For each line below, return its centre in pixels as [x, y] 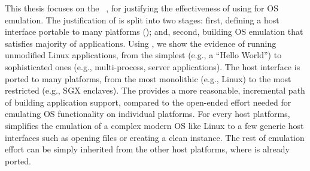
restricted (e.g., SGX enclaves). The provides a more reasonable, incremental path [155, 90]
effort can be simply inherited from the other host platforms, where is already [147, 149]
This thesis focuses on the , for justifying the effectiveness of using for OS [142, 8]
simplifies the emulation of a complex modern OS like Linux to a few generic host [154, 125]
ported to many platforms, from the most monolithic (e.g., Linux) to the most [148, 78]
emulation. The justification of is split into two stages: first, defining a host [142, 19]
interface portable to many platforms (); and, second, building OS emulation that [154, 31]
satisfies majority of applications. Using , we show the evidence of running [141, 43]
